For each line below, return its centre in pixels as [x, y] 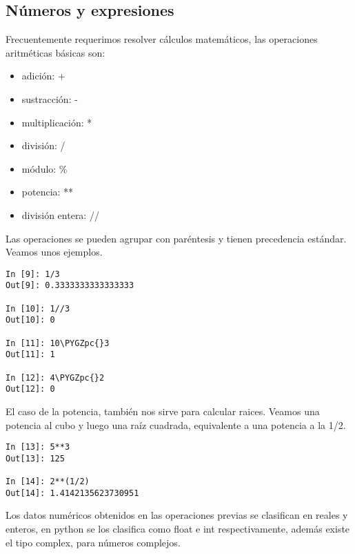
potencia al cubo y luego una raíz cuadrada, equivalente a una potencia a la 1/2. [176, 424]
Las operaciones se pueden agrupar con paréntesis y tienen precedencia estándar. [176, 238]
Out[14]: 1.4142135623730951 [72, 493]
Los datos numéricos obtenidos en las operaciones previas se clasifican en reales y [177, 515]
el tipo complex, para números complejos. [93, 542]
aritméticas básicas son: [55, 52]
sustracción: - [50, 98]
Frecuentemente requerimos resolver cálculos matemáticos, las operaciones [162, 39]
